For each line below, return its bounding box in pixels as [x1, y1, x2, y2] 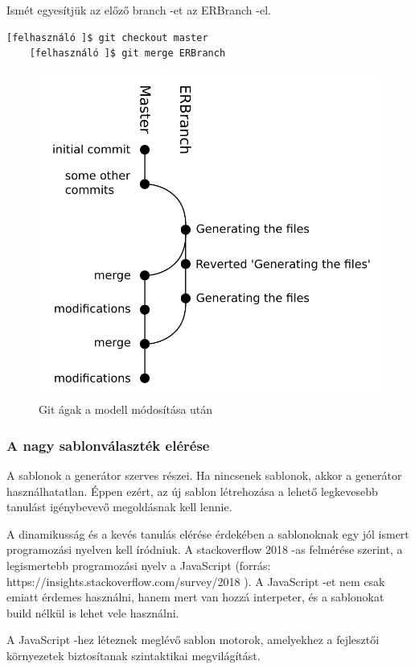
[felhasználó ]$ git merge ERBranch [29, 47, 226, 60]
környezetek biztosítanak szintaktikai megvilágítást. [6, 647, 261, 664]
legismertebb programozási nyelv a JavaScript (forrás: [6, 557, 271, 574]
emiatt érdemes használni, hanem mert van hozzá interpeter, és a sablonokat [6, 588, 384, 605]
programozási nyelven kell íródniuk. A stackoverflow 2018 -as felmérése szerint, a [6, 541, 403, 558]
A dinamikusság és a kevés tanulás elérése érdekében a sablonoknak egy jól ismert [6, 525, 409, 542]
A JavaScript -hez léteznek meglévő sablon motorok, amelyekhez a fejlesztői [6, 631, 380, 648]
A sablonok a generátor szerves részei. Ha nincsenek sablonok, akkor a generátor [6, 467, 402, 484]
